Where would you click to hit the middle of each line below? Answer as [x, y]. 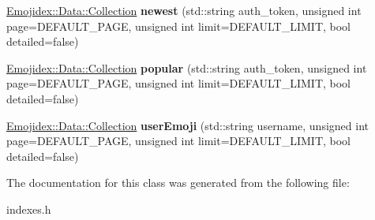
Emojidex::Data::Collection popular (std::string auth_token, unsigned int [187, 67]
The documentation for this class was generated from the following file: [178, 183]
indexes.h [29, 209]
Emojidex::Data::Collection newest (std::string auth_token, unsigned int [184, 10]
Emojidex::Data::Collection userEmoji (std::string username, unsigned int [187, 125]
